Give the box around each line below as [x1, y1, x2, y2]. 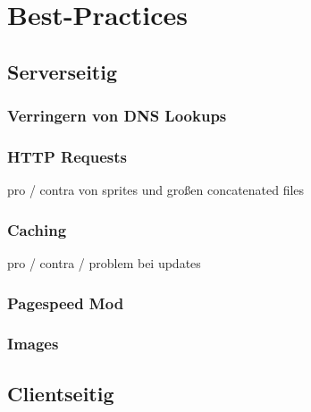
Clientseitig [7, 379, 114, 407]
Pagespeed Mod [7, 291, 124, 314]
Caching [7, 218, 67, 240]
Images [7, 332, 59, 355]
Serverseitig [7, 57, 117, 85]
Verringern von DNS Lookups [7, 105, 227, 127]
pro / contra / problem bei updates [7, 254, 201, 273]
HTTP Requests [7, 145, 127, 167]
